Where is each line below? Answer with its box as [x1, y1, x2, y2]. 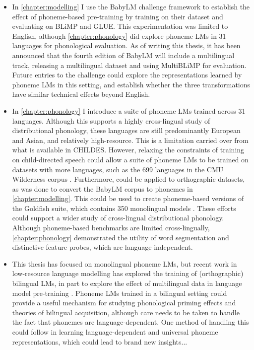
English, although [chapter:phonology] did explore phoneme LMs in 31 [12, 30, 226, 41]
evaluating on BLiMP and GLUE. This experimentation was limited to [12, 21, 228, 31]
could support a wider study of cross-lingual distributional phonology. [12, 212, 224, 223]
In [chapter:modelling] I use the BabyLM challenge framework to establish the [12, 1, 250, 11]
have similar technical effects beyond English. [12, 89, 150, 99]
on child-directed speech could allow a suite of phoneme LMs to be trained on [12, 154, 249, 164]
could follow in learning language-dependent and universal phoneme [12, 327, 218, 337]
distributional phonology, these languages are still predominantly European [12, 125, 241, 136]
